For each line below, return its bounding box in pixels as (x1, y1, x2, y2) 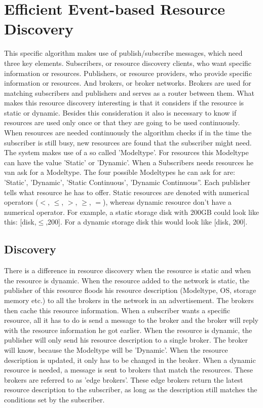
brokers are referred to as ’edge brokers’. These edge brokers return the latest (4, 374, 243, 385)
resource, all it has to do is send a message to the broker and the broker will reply (4, 315, 258, 325)
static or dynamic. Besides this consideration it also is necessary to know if (4, 107, 237, 118)
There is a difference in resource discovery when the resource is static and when (4, 265, 251, 276)
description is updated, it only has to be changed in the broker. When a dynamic (4, 354, 256, 365)
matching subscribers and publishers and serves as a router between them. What (4, 87, 254, 98)
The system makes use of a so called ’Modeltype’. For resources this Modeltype (4, 147, 249, 158)
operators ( (4, 197, 39, 207)
